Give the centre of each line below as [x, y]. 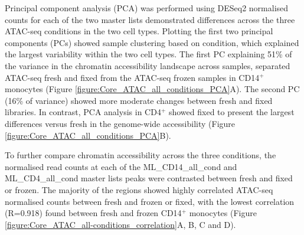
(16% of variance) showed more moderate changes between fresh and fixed [139, 100]
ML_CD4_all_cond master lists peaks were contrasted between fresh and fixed [149, 178]
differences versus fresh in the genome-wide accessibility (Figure [120, 123]
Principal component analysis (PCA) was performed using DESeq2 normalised [147, 8]
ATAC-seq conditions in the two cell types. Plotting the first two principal [139, 31]
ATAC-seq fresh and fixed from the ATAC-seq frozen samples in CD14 [132, 77]
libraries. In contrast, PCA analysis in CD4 [83, 112]
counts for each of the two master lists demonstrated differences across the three [150, 19]
